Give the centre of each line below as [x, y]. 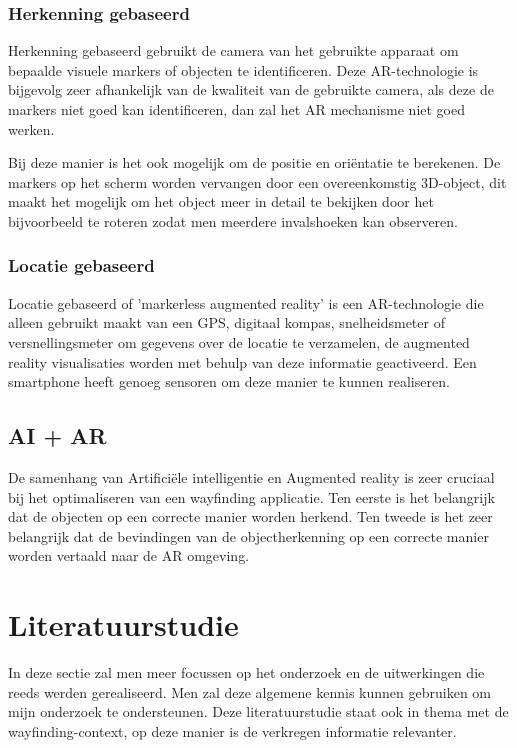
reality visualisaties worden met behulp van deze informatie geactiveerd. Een [242, 361]
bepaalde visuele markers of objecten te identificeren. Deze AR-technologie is [243, 69]
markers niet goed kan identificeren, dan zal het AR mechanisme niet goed [236, 109]
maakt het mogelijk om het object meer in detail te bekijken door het [221, 201]
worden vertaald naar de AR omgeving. [129, 555]
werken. [31, 128]
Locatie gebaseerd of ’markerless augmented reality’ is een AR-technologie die [246, 302]
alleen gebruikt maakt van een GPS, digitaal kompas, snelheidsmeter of [226, 322]
